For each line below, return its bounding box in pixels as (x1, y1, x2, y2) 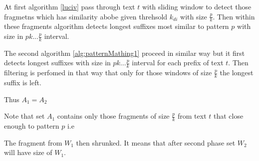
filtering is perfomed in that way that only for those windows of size (4, 67, 212, 78)
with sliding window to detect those (142, 1, 252, 11)
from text (178, 111, 207, 121)
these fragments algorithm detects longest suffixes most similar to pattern (4, 21, 229, 31)
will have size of (4, 147, 52, 158)
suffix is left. (4, 77, 41, 88)
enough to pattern (4, 121, 59, 131)
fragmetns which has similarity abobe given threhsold (4, 11, 168, 21)
